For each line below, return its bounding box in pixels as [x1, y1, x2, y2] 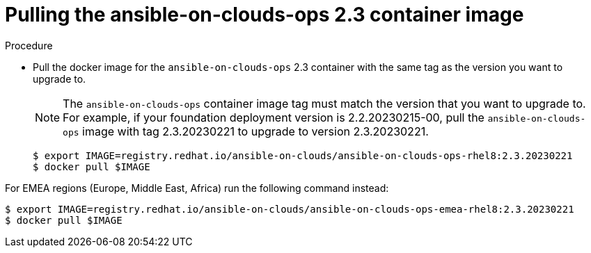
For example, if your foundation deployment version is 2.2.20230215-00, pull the [63, 110, 484, 124]
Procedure [5, 39, 53, 51]
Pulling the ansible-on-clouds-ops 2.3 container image [5, 3, 524, 26]
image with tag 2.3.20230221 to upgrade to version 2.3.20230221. [82, 124, 429, 138]
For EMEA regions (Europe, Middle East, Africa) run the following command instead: [5, 181, 389, 194]
